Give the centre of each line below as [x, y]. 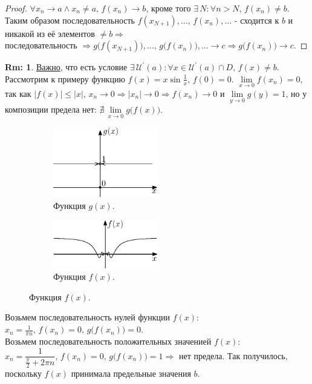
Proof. [16, 8]
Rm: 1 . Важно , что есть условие [66, 67]
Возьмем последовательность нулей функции [87, 317]
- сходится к [257, 20]
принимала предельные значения [131, 373]
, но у [296, 93]
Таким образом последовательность [70, 20]
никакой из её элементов [50, 33]
